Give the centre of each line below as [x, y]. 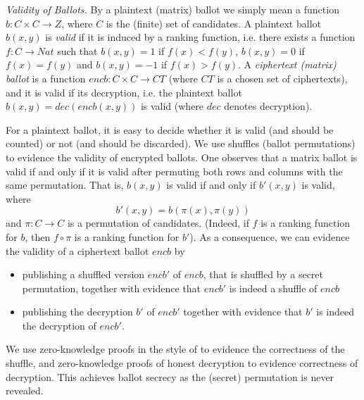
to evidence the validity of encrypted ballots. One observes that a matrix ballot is [182, 157]
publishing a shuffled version [83, 274]
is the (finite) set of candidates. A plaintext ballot [213, 23]
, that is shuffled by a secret [263, 274]
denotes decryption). [268, 106]
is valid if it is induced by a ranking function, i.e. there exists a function [200, 37]
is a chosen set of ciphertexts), [282, 78]
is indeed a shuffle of [273, 288]
